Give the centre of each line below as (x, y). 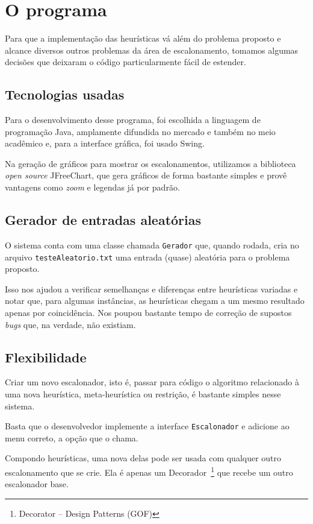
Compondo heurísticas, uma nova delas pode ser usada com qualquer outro (143, 458)
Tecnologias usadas (65, 94)
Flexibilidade (46, 357)
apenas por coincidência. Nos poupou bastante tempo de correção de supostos (148, 312)
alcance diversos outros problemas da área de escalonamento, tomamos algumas (152, 50)
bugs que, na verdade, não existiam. (70, 324)
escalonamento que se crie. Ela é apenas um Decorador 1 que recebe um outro (149, 471)
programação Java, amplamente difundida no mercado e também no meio (140, 131)
